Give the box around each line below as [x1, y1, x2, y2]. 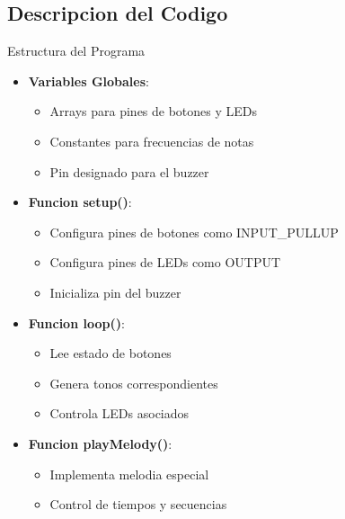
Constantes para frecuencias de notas [49, 131, 254, 150]
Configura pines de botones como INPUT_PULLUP [49, 222, 339, 241]
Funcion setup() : [28, 192, 132, 211]
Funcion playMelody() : [28, 434, 172, 452]
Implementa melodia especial [49, 464, 209, 483]
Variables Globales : [28, 71, 149, 90]
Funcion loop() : [28, 313, 125, 332]
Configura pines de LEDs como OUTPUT [49, 253, 281, 272]
